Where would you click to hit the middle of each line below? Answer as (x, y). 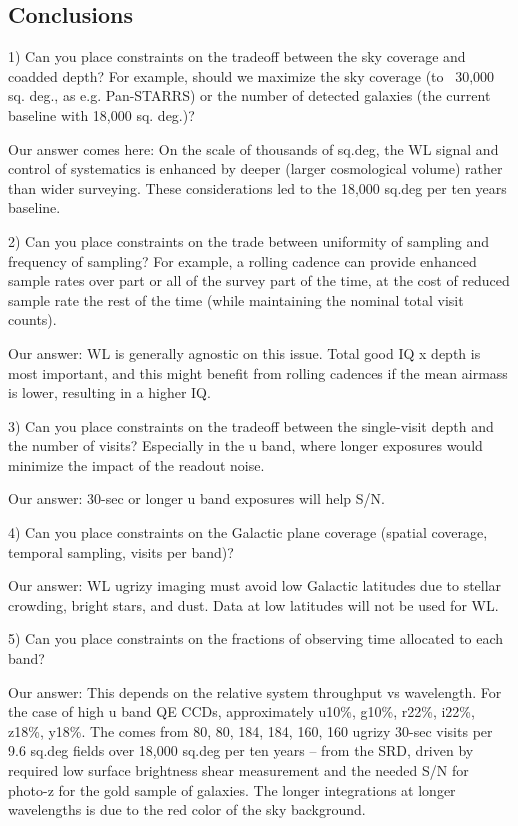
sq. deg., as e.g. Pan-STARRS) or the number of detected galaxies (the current (249, 95)
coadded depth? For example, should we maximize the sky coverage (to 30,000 (251, 75)
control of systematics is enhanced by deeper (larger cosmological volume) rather (255, 168)
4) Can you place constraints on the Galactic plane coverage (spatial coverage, (248, 532)
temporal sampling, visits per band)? (121, 551)
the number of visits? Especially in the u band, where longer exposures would (245, 445)
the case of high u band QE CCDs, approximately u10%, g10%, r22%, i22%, (241, 711)
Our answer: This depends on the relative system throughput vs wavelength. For (255, 691)
